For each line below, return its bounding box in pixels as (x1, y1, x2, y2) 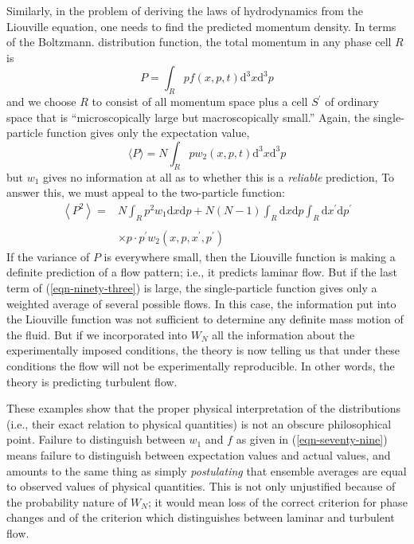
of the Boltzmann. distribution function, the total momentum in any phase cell (6, 33, 392, 50)
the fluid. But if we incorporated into (6, 326, 188, 342)
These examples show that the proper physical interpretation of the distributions (6, 400, 400, 417)
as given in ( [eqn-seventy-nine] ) (236, 431, 388, 448)
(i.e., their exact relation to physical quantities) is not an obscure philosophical (6, 415, 392, 432)
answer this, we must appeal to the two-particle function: (6, 184, 285, 201)
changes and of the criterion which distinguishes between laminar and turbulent (6, 509, 395, 526)
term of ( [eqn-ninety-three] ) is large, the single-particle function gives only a (6, 280, 377, 296)
